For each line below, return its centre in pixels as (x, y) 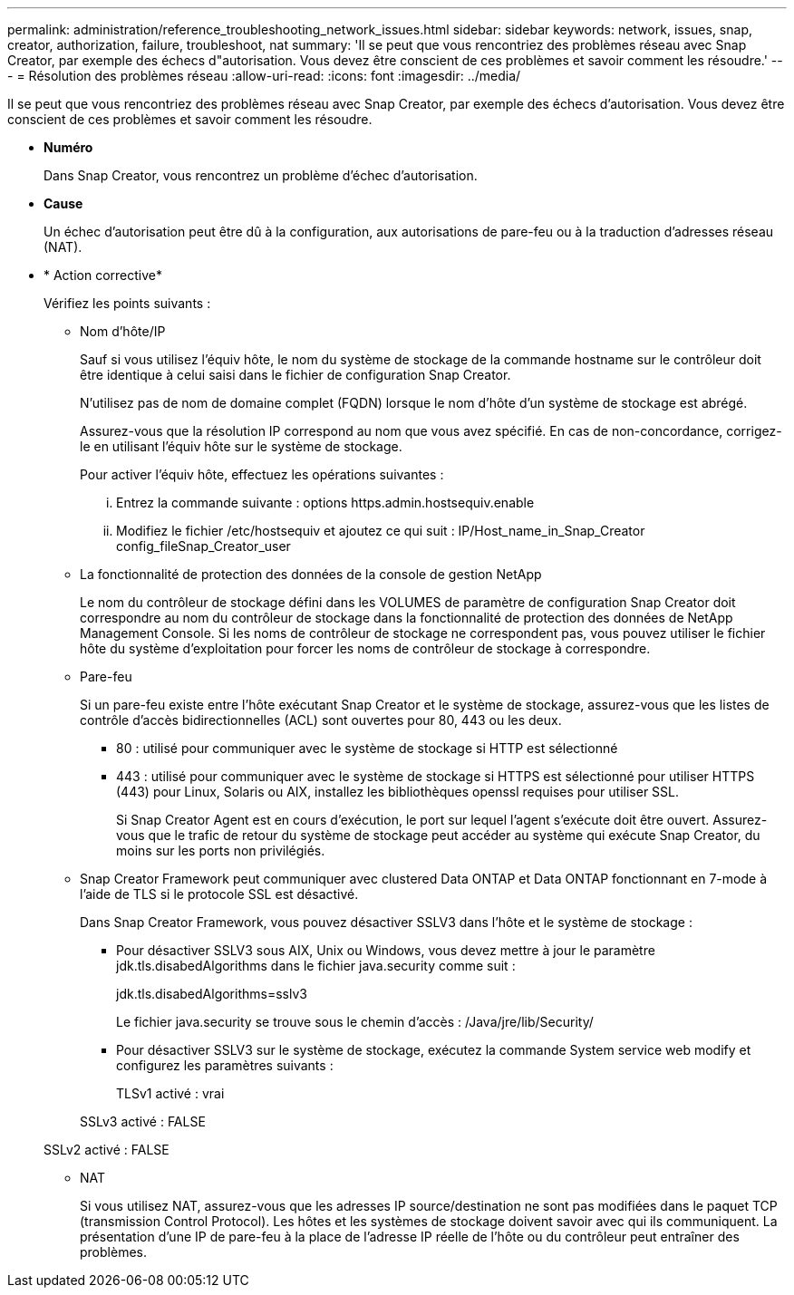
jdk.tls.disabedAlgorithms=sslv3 (212, 994)
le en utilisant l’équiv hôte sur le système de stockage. (241, 446)
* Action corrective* (103, 275)
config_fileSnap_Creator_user (203, 546)
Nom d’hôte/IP (123, 331)
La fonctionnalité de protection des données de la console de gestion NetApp (311, 574)
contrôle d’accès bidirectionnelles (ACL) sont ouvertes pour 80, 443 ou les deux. (321, 720)
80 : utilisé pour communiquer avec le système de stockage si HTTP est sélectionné (367, 748)
